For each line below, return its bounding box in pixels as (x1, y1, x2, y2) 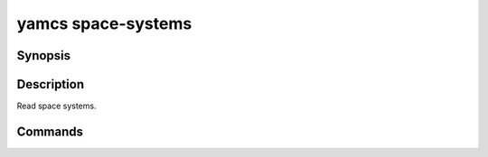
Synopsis (16, 48, 71, 63)
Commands (16, 124, 84, 139)
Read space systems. (16, 100, 97, 112)
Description (16, 77, 85, 92)
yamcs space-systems (16, 14, 192, 33)
